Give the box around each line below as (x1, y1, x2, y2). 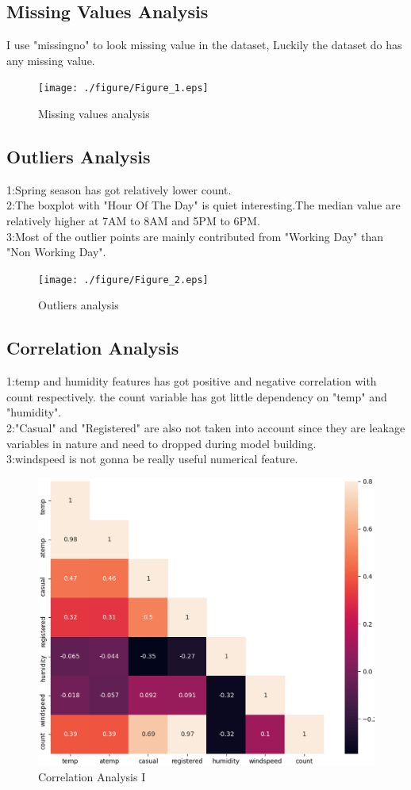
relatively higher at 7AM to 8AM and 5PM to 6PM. (6, 213, 260, 229)
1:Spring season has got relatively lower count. (6, 181, 232, 197)
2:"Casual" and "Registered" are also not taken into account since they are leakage (6, 420, 405, 436)
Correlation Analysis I (38, 768, 146, 784)
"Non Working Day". (6, 244, 106, 260)
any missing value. (6, 52, 95, 68)
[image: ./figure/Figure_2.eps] (38, 274, 209, 286)
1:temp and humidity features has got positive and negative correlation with (6, 373, 377, 389)
